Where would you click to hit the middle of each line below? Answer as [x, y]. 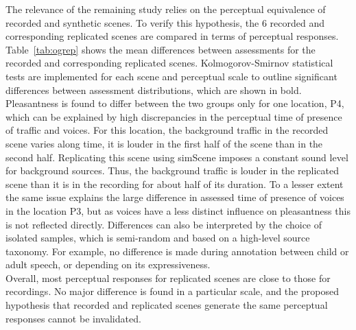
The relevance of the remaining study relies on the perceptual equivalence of [166, 9]
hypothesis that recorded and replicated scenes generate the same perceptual [167, 305]
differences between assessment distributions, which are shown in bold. [154, 90]
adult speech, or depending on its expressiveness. [108, 264]
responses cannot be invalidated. [73, 318]
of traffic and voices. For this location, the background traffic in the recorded [167, 130]
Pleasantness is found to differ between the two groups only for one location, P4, [175, 103]
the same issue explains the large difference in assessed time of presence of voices [175, 197]
